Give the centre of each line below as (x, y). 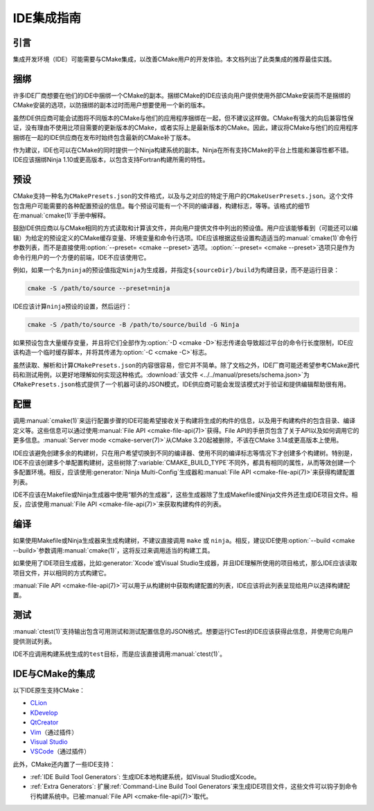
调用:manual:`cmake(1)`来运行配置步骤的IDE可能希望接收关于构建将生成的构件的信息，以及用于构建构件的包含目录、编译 (184, 421)
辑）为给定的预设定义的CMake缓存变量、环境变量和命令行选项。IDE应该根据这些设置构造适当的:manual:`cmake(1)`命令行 (185, 238)
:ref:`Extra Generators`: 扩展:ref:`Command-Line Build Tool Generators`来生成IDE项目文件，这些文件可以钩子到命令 (194, 787)
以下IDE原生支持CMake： (49, 690)
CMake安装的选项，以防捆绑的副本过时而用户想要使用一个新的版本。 (111, 105)
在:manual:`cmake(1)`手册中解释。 (61, 215)
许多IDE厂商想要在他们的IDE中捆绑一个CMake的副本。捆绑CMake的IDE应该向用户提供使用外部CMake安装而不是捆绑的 (182, 95)
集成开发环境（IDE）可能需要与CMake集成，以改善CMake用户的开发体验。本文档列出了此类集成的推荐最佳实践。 (174, 60)
